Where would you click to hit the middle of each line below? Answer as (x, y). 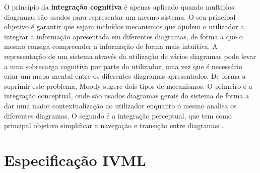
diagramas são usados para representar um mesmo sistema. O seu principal (120, 16)
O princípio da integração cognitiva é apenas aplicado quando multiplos (119, 7)
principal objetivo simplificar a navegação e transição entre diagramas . (114, 125)
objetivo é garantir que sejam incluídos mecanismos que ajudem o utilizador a (124, 26)
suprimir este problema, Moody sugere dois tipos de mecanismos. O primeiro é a (128, 85)
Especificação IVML (75, 160)
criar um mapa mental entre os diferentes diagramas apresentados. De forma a (125, 76)
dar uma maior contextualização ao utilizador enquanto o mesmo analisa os (120, 105)
